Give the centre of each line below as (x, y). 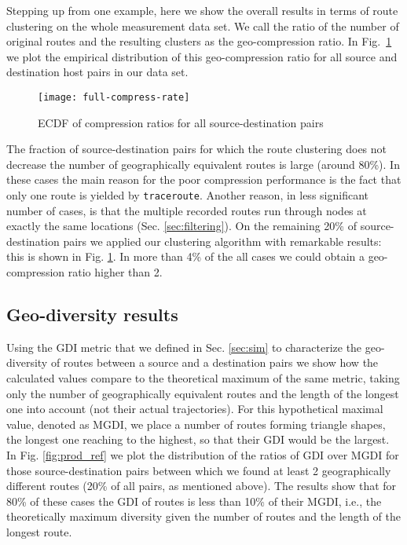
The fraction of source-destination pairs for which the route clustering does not (197, 149)
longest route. (39, 531)
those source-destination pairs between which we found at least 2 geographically (199, 470)
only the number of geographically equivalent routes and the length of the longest (203, 393)
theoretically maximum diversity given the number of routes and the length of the (203, 516)
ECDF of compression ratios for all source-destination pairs (181, 122)
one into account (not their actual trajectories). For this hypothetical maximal (195, 409)
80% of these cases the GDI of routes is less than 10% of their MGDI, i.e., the (194, 501)
